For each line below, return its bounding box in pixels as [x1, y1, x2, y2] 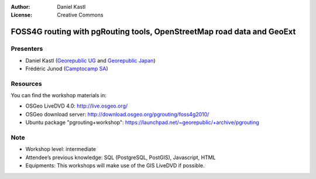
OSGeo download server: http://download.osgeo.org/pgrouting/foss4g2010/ [25, 111, 209, 118]
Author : [11, 4, 30, 10]
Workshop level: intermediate [25, 146, 97, 153]
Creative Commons [57, 12, 104, 19]
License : [11, 12, 32, 19]
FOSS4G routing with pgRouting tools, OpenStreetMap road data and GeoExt [11, 27, 296, 37]
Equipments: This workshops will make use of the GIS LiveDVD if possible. [25, 162, 205, 169]
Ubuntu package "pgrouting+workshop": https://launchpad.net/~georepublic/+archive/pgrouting [25, 119, 260, 126]
